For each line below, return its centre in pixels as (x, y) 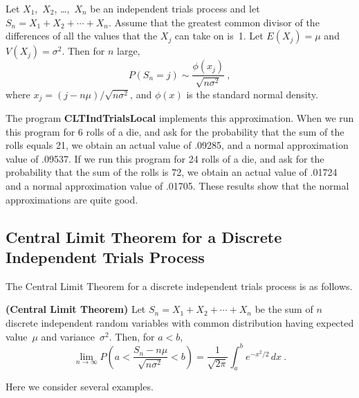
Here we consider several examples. (80, 387)
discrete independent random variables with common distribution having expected (180, 323)
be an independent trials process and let (175, 8)
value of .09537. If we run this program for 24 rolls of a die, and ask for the (165, 158)
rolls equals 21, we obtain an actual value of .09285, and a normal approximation (177, 145)
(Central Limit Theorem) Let (76, 309)
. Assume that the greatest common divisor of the (214, 22)
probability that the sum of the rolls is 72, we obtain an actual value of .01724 (172, 172)
